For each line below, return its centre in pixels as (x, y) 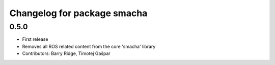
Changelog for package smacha (78, 13)
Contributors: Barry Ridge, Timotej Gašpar (66, 53)
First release (35, 39)
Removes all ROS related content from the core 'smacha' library (89, 46)
